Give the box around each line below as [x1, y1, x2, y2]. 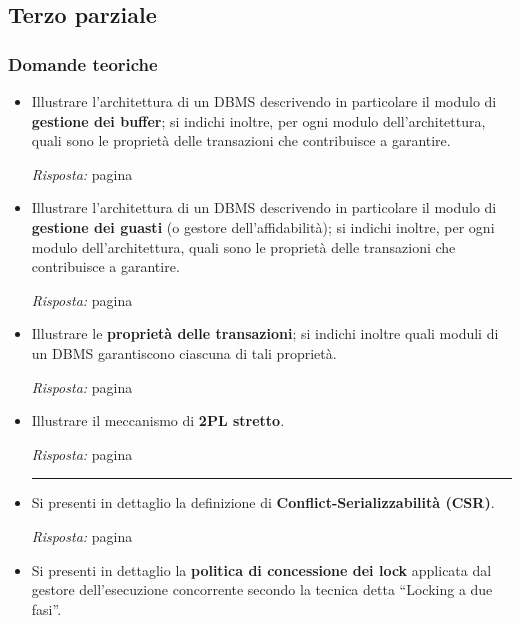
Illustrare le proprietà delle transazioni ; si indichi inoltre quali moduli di [31, 323, 499, 344]
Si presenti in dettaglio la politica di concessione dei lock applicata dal [31, 559, 492, 580]
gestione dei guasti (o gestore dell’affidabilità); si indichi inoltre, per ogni [31, 216, 495, 237]
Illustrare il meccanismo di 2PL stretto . [31, 410, 285, 431]
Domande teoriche [8, 51, 158, 76]
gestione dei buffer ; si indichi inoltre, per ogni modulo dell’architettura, [31, 110, 486, 131]
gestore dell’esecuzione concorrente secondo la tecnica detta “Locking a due [31, 579, 493, 600]
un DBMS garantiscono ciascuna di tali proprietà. [31, 342, 337, 363]
